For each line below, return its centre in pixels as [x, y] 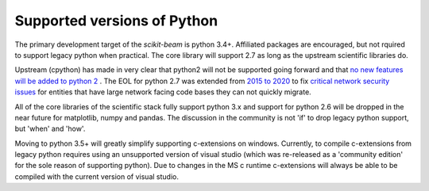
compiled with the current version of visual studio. [97, 176]
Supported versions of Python [116, 21]
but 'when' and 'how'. [50, 129]
